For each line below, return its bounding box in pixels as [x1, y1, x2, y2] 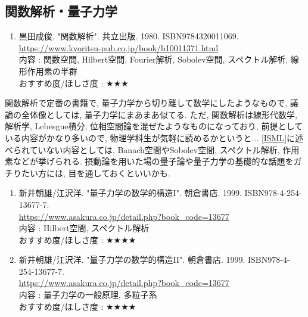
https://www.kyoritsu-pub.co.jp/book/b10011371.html [18, 41, 219, 54]
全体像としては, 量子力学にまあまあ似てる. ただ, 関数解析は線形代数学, [21, 108, 297, 120]
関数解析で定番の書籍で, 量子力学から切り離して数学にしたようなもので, [5, 97, 288, 109]
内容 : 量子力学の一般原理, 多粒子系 [18, 288, 157, 301]
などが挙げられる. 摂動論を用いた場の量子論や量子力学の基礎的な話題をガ [13, 155, 302, 167]
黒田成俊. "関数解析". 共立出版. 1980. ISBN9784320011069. [18, 30, 239, 42]
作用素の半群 [27, 64, 77, 77]
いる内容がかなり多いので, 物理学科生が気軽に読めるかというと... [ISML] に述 [5, 131, 304, 144]
